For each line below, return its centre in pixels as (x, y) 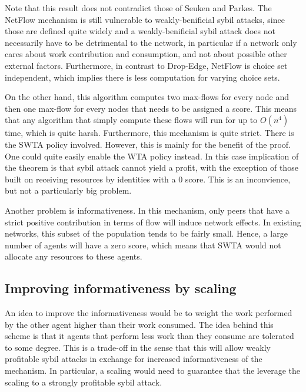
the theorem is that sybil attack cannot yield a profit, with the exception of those (152, 167)
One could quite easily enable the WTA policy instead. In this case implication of (152, 156)
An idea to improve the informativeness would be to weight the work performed (149, 313)
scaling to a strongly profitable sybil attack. (84, 382)
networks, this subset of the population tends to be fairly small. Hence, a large (146, 233)
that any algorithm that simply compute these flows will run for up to (131, 120)
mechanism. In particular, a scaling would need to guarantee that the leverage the (152, 371)
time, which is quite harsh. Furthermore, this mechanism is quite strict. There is (149, 133)
